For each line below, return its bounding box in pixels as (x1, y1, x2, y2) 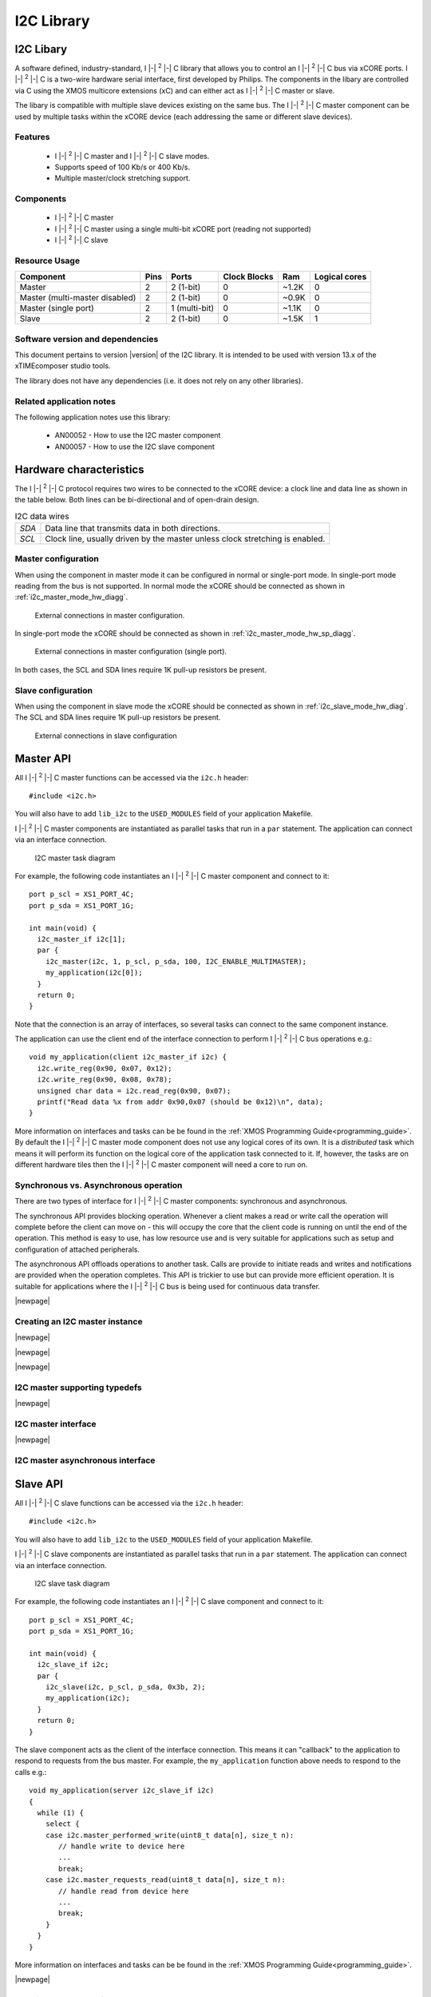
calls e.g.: (14, 1767, 47, 1777)
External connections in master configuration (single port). (34, 647, 227, 657)
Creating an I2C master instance (14, 1316, 143, 1328)
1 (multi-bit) (171, 303, 215, 314)
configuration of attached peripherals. (14, 1245, 140, 1254)
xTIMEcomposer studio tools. (14, 361, 111, 371)
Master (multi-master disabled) (19, 292, 136, 304)
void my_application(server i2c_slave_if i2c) (29, 1786, 215, 1795)
